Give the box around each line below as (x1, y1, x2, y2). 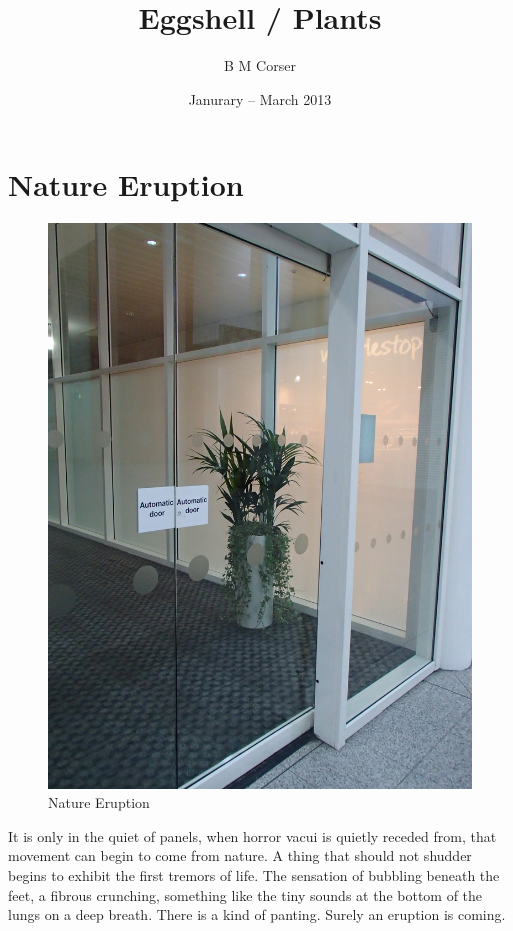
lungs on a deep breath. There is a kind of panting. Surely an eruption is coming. (8, 904, 506, 925)
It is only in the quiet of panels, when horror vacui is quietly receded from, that (8, 825, 497, 846)
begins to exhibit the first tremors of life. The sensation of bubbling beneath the (8, 864, 500, 885)
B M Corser (224, 55, 296, 76)
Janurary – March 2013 (188, 88, 332, 109)
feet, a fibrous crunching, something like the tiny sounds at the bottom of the (8, 884, 483, 905)
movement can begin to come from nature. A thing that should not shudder (8, 845, 472, 866)
